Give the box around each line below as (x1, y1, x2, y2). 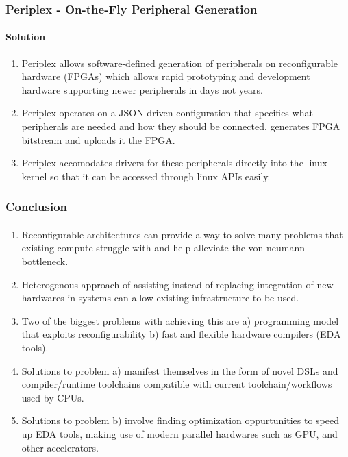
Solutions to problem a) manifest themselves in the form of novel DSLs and (21, 363, 338, 378)
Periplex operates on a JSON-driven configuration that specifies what (21, 106, 313, 120)
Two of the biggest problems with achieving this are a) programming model (21, 313, 339, 328)
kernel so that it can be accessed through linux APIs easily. (21, 169, 271, 183)
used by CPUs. (21, 390, 84, 404)
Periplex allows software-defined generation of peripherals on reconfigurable (21, 55, 338, 70)
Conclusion (5, 198, 67, 215)
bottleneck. (21, 254, 69, 269)
